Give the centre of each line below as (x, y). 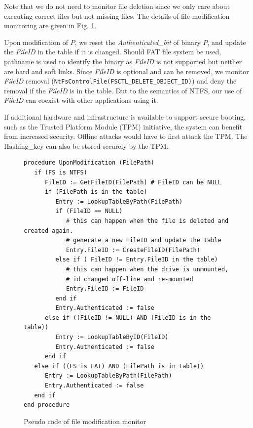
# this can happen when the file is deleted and (147, 221)
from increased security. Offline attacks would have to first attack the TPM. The (126, 136)
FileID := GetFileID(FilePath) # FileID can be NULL (133, 182)
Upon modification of (36, 42)
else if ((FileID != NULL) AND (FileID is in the (128, 318)
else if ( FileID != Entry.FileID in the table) (137, 260)
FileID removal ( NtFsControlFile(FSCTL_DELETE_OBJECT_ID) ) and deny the (120, 81)
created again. (49, 231)
